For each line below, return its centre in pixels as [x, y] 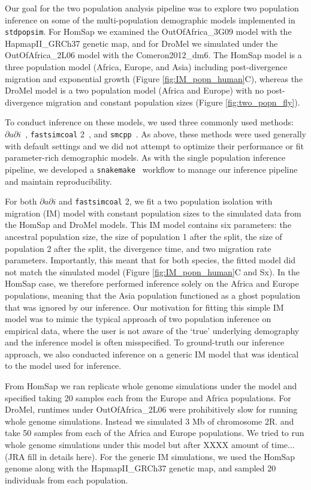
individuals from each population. [67, 480]
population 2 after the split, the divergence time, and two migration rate [138, 248]
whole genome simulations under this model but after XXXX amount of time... [150, 445]
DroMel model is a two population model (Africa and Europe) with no [135, 90]
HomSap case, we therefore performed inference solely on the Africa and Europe [152, 283]
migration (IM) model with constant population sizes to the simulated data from [153, 213]
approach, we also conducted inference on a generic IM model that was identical [152, 354]
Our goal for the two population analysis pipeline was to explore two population [152, 8]
